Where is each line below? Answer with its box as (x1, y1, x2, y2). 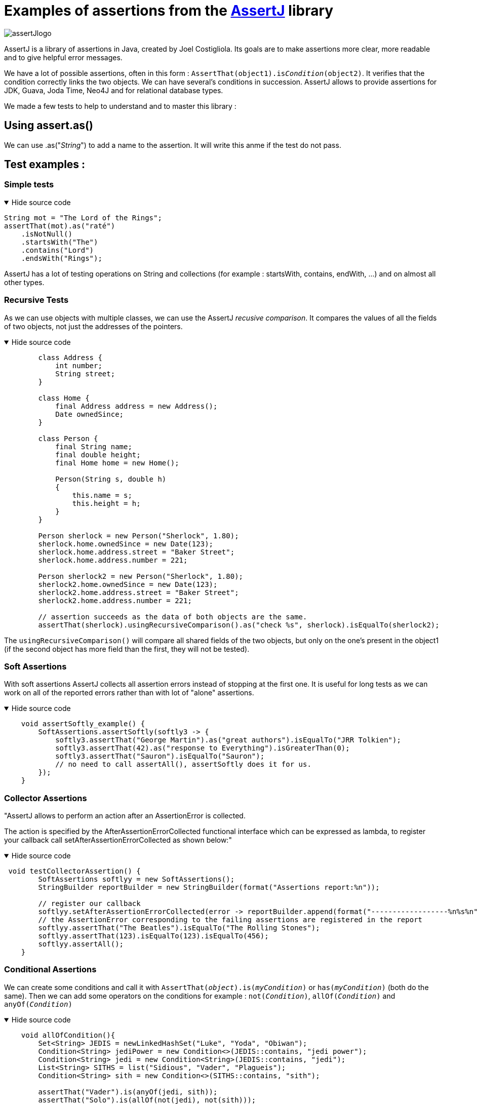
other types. (4, 278, 45, 287)
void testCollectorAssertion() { (8, 867, 141, 876)
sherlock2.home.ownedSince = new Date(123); (38, 580, 218, 588)
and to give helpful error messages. (4, 53, 123, 62)
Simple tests (4, 179, 54, 190)
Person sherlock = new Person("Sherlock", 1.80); (38, 531, 239, 540)
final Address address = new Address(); (55, 402, 218, 410)
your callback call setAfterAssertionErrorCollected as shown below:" (4, 836, 232, 845)
